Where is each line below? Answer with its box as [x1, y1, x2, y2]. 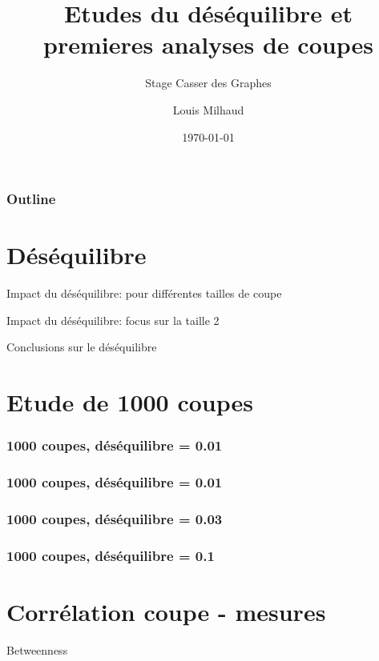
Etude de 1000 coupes [6, 386, 254, 419]
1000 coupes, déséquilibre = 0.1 [6, 545, 215, 565]
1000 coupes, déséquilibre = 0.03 [6, 508, 223, 528]
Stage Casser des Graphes [145, 74, 272, 91]
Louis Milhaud [172, 101, 244, 118]
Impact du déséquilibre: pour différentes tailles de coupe [6, 285, 282, 302]
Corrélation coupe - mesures [6, 595, 326, 627]
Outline [6, 189, 56, 209]
